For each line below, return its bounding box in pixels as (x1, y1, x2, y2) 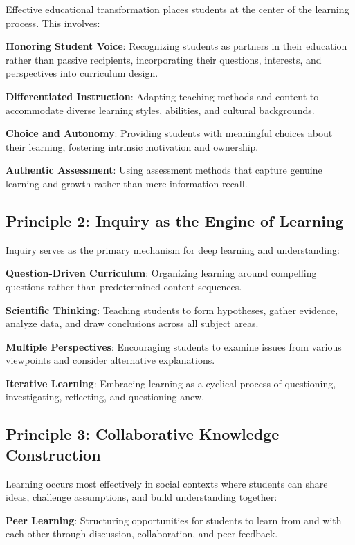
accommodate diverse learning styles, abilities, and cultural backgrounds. (6, 102, 315, 117)
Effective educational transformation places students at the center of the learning (6, 2, 349, 16)
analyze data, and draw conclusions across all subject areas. (6, 316, 259, 331)
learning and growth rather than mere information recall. (6, 176, 248, 190)
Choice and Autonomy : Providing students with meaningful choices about (6, 126, 333, 140)
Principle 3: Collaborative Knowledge (6, 423, 280, 445)
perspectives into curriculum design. (6, 66, 158, 80)
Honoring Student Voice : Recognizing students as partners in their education (6, 39, 347, 53)
